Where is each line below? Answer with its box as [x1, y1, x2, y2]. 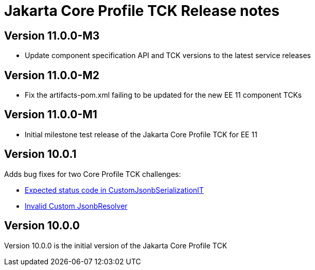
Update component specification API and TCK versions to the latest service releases [25, 51, 311, 60]
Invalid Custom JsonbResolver [25, 201, 128, 210]
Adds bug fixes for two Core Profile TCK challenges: [4, 169, 181, 178]
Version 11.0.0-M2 [4, 68, 100, 82]
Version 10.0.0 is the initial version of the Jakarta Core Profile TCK [4, 241, 227, 250]
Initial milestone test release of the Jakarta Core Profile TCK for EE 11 [25, 130, 257, 139]
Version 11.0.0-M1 [4, 108, 97, 121]
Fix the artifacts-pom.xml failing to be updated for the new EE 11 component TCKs [25, 91, 302, 100]
